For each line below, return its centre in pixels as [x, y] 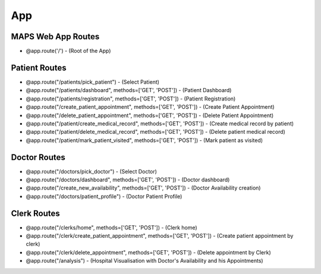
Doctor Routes [38, 157]
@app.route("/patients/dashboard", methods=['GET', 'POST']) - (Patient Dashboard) [129, 90]
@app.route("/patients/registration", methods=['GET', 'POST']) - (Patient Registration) [131, 99]
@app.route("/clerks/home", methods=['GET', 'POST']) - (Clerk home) [111, 227]
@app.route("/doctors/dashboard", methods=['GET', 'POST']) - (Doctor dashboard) [128, 179]
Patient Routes [39, 67]
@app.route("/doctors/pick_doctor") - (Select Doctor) [92, 171]
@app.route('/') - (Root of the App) [68, 51]
